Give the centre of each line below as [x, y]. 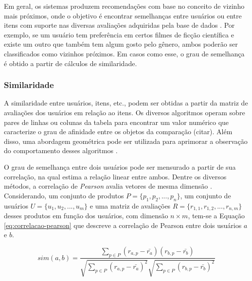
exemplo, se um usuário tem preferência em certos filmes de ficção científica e [119, 34]
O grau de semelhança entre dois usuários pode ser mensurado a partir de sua [120, 167]
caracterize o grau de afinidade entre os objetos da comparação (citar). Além [118, 132]
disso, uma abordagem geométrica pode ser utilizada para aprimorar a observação [126, 141]
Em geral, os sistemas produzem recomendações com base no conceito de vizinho [124, 6]
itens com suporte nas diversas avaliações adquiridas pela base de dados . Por [119, 25]
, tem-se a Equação [216, 215]
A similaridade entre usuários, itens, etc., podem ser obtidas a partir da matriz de [126, 103]
